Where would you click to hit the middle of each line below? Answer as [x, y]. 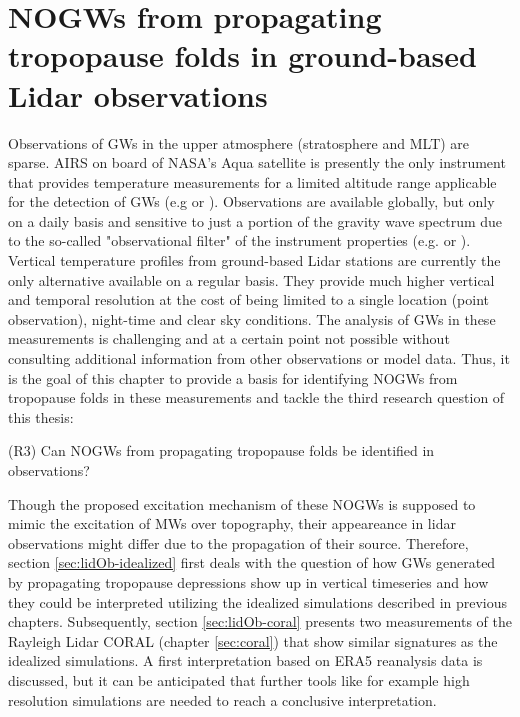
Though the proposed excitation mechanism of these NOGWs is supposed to [242, 503]
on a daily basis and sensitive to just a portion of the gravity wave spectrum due [255, 220]
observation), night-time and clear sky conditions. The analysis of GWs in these [252, 318]
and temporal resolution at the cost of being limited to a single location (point [248, 299]
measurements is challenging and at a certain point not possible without [229, 338]
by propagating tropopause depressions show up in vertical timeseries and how [248, 581]
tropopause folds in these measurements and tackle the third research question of [256, 397]
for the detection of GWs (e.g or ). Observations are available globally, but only [251, 201]
